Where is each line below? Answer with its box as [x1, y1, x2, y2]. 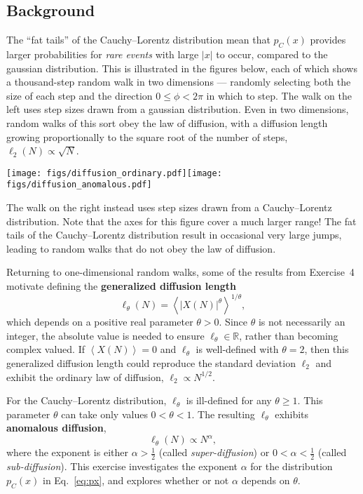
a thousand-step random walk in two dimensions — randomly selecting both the [6, 74, 351, 89]
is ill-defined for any [186, 393, 272, 408]
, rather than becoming [239, 328, 338, 342]
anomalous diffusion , [6, 420, 107, 435]
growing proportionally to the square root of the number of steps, [6, 129, 288, 144]
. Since [219, 314, 248, 329]
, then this [304, 342, 349, 356]
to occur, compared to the [216, 47, 328, 61]
